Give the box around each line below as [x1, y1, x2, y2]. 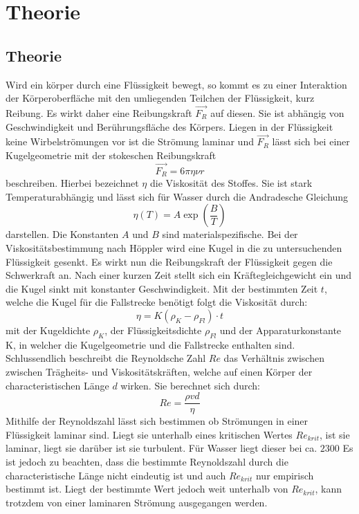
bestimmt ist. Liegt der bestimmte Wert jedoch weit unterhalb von [6, 481, 288, 496]
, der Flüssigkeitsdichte [104, 323, 202, 337]
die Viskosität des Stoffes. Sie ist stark [149, 176, 313, 190]
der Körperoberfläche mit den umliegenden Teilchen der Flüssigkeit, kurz [6, 91, 315, 105]
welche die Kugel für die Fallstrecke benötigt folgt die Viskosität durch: [6, 295, 308, 309]
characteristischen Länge [6, 378, 109, 392]
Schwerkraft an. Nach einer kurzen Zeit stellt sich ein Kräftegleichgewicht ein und [6, 268, 352, 282]
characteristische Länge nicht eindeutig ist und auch [6, 468, 226, 482]
